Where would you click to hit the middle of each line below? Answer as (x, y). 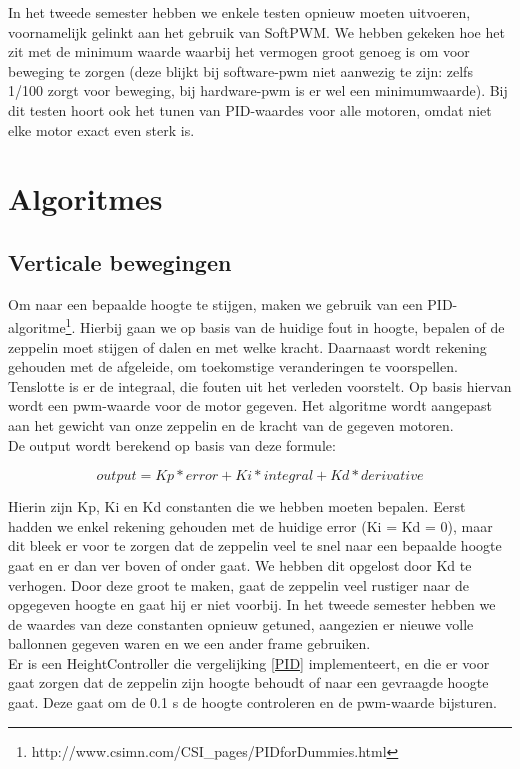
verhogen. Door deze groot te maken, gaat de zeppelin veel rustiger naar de (238, 584)
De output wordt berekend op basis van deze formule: (172, 444)
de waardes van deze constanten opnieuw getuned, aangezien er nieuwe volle (241, 623)
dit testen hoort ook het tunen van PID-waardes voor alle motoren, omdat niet (250, 109)
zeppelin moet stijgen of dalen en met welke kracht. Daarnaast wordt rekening (247, 346)
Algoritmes (85, 198)
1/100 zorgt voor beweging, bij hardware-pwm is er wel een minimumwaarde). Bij (258, 90)
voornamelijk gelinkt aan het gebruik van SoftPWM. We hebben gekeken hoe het (256, 31)
